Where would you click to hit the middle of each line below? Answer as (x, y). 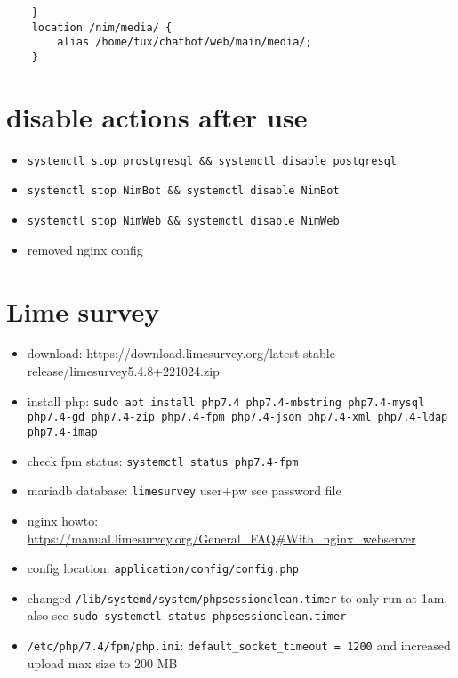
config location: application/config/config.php (163, 568)
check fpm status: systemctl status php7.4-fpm (163, 460)
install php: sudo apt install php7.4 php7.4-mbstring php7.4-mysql (226, 400)
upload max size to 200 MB (102, 662)
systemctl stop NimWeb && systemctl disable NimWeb (183, 221)
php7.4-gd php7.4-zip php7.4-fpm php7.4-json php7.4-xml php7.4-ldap (237, 417)
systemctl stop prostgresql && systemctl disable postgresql (212, 161)
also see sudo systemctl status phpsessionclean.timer (187, 615)
